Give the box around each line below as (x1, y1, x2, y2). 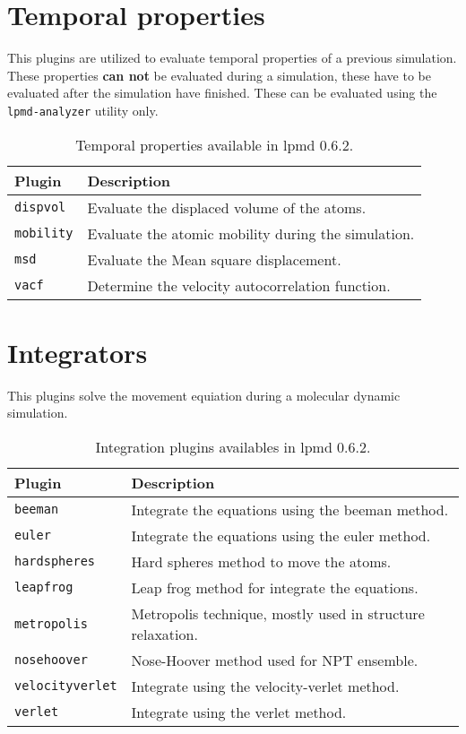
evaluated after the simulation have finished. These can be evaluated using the (7, 83, 437, 102)
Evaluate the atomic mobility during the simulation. (87, 222, 415, 244)
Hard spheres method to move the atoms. (131, 550, 392, 572)
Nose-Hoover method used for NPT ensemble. (131, 649, 419, 670)
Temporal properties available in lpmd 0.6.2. (75, 134, 354, 155)
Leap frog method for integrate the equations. (131, 576, 419, 598)
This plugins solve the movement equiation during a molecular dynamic (7, 385, 401, 404)
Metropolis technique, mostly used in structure (131, 602, 425, 624)
